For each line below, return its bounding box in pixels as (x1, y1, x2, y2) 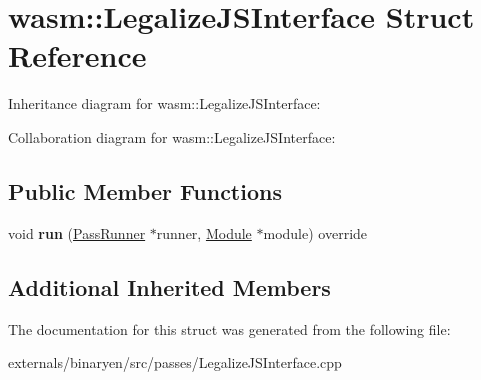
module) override (263, 222, 368, 243)
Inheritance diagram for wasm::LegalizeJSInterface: (8, 93, 321, 114)
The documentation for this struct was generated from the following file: (8, 318, 451, 339)
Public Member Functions (8, 175, 282, 206)
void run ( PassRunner (8, 222, 146, 243)
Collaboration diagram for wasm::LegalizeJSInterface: (8, 126, 336, 147)
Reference (8, 35, 147, 76)
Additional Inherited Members (8, 271, 331, 302)
